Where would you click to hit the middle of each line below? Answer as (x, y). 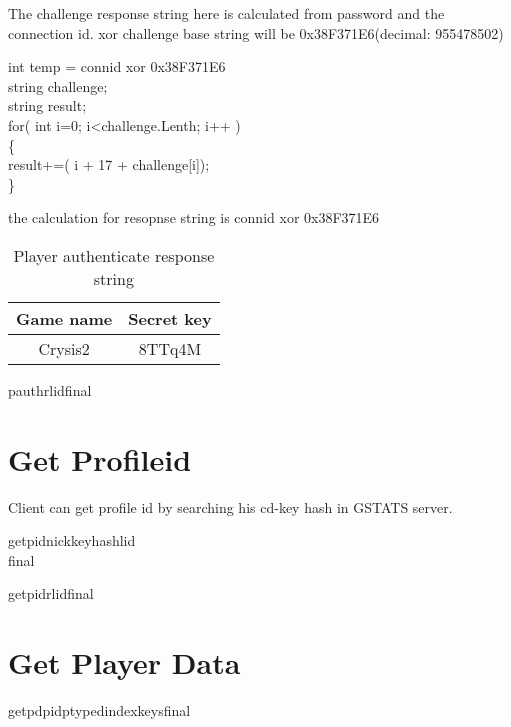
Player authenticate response (114, 255)
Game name (64, 318)
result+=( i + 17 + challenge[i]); (109, 164)
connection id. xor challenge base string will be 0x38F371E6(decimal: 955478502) (256, 32)
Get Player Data (124, 662)
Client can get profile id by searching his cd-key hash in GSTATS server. (230, 506)
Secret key (170, 318)
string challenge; (58, 85)
